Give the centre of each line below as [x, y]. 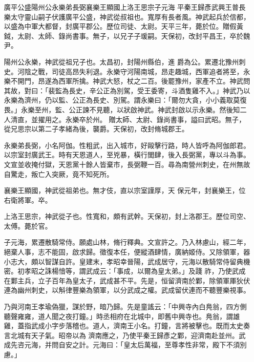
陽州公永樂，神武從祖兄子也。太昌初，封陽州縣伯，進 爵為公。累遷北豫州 [121, 61]
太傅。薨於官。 [28, 225]
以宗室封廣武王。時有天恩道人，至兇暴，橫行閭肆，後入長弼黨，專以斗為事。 [127, 155]
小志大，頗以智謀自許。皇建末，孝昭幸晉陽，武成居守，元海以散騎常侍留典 [124, 261]
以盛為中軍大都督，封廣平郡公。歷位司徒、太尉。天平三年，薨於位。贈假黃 [124, 26]
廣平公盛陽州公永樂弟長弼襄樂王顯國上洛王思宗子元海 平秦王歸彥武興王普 [121, 7]
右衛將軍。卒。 [28, 200]
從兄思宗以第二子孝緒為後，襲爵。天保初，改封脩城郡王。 [96, 129]
